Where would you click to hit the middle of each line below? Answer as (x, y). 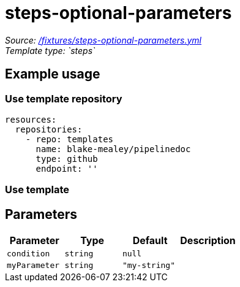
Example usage (53, 74)
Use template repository (64, 98)
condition (28, 254)
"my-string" (148, 266)
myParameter (33, 266)
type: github (67, 159)
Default (150, 241)
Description (208, 241)
